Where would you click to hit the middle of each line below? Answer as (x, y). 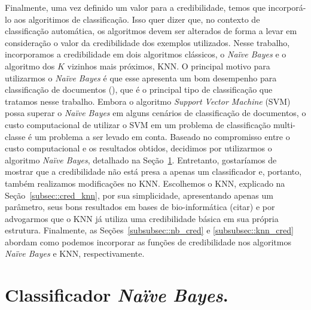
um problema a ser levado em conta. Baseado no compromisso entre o (162, 136)
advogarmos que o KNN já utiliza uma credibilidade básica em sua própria (142, 218)
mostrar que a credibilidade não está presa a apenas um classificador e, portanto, (153, 171)
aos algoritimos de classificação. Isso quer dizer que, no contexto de (137, 19)
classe (15, 136)
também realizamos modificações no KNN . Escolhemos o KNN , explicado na (145, 183)
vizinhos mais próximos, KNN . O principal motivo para (169, 66)
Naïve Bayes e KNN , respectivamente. (75, 253)
